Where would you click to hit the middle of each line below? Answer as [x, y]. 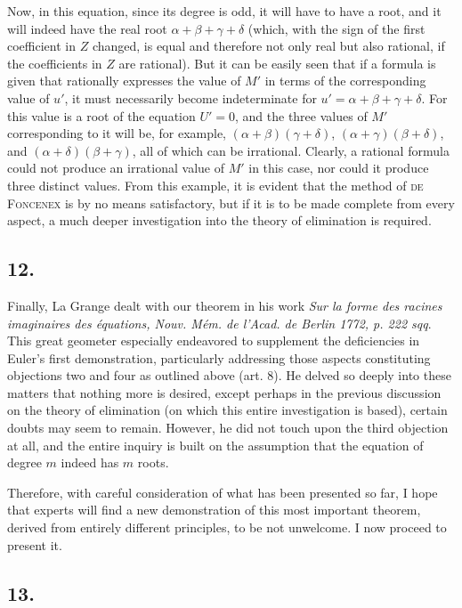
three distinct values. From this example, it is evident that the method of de [215, 185]
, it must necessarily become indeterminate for [190, 97]
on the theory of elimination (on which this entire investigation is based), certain [227, 410]
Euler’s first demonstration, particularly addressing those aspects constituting [219, 357]
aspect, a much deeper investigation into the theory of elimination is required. [219, 220]
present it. [35, 544]
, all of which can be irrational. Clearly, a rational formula [291, 150]
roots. [153, 462]
